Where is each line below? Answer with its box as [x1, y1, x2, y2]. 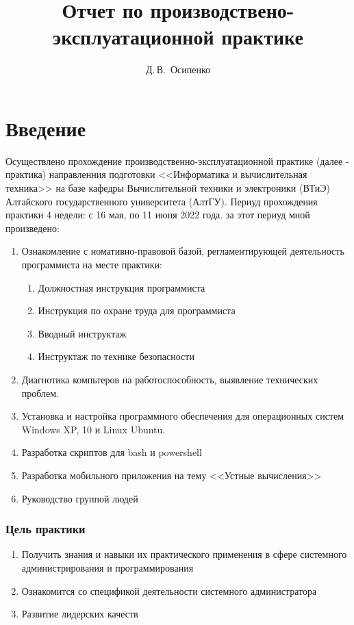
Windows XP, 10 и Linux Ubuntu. [21, 422, 166, 436]
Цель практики [5, 520, 86, 537]
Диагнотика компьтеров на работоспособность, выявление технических [21, 372, 318, 386]
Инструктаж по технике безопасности [38, 349, 194, 363]
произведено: [5, 220, 60, 235]
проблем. [21, 385, 60, 400]
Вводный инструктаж [38, 326, 127, 340]
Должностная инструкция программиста [38, 280, 205, 294]
